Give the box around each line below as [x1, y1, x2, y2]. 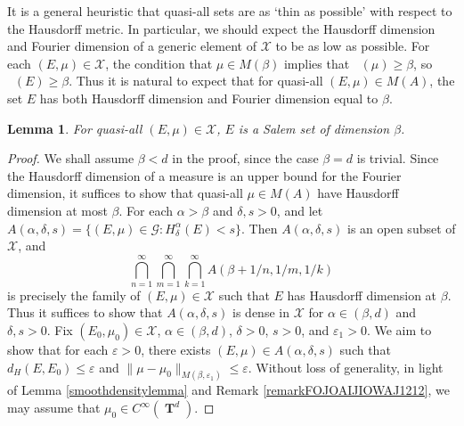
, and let [276, 201, 323, 219]
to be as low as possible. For [275, 37, 430, 55]
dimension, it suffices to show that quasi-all [7, 184, 243, 202]
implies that [283, 53, 350, 72]
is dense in [232, 303, 289, 322]
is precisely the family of [7, 285, 141, 304]
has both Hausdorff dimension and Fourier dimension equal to [39, 88, 379, 107]
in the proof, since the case [172, 149, 319, 168]
